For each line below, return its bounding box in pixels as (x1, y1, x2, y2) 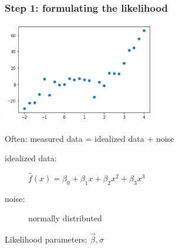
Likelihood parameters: (5, 233, 87, 245)
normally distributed (28, 212, 102, 224)
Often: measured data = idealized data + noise (5, 132, 174, 144)
